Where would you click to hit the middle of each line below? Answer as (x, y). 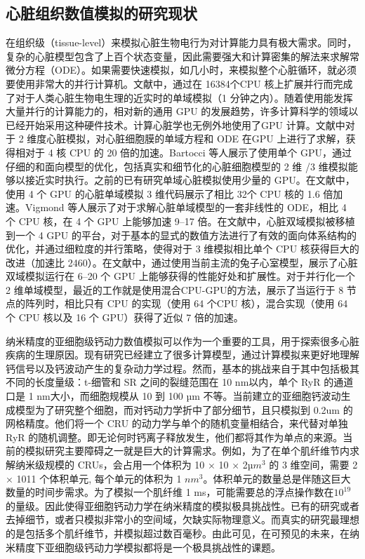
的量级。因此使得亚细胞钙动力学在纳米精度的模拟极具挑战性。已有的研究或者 (182, 505)
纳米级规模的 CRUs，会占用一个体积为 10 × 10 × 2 (131, 465)
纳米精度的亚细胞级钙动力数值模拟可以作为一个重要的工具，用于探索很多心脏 (182, 341)
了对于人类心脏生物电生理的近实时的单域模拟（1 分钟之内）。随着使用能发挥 (179, 97)
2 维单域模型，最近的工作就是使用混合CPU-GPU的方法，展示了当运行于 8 (175, 289)
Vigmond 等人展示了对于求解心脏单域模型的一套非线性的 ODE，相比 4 (186, 207)
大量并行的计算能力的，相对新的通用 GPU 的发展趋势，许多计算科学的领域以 (182, 111)
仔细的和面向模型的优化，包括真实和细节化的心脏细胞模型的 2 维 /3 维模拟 (177, 166)
